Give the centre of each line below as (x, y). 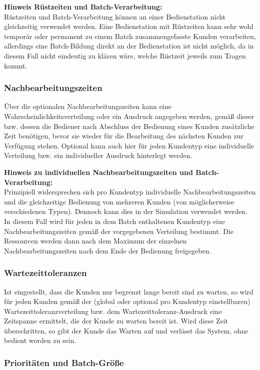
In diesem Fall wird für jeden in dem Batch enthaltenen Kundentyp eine (114, 221)
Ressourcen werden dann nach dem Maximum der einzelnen (95, 241)
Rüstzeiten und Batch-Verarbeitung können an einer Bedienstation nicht (115, 16)
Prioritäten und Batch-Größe (64, 362)
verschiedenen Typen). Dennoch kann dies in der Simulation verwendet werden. (126, 211)
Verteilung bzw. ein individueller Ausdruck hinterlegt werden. (98, 155)
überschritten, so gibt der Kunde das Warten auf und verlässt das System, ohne (126, 330)
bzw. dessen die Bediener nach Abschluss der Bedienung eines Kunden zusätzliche (129, 126)
